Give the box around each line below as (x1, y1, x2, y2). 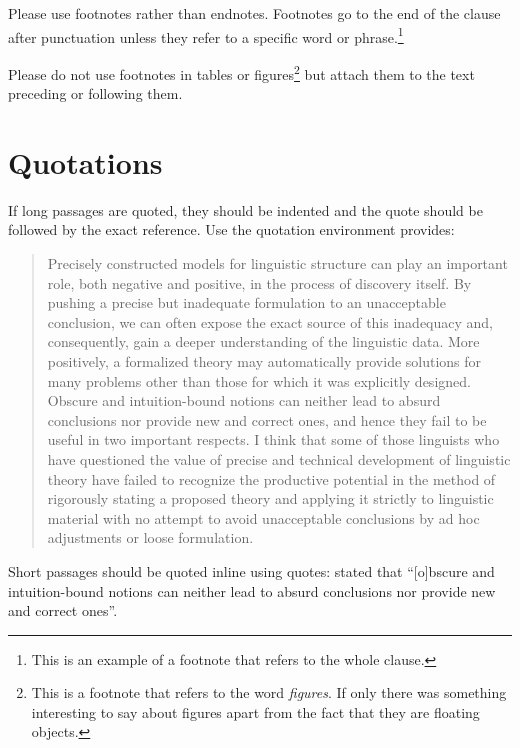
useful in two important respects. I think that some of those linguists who (47, 429, 500, 450)
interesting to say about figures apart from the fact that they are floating (31, 701, 480, 722)
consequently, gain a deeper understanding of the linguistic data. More (47, 331, 480, 352)
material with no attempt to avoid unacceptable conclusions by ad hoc (47, 507, 480, 528)
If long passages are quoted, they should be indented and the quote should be (8, 199, 483, 220)
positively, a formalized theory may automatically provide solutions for (47, 350, 482, 371)
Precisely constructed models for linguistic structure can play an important (47, 253, 508, 273)
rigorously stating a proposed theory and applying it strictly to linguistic (47, 488, 494, 509)
